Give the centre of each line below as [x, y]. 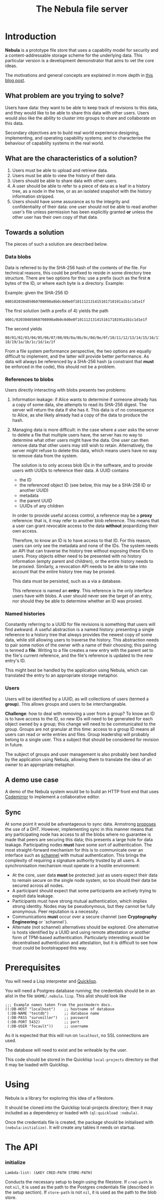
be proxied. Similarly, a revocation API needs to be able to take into [80, 566]
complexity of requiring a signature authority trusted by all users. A [72, 860]
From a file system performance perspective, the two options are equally [78, 351]
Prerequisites [33, 968]
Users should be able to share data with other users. [65, 181]
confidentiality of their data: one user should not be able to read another [85, 207]
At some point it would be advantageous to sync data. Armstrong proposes [81, 824]
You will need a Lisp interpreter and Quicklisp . [51, 981]
